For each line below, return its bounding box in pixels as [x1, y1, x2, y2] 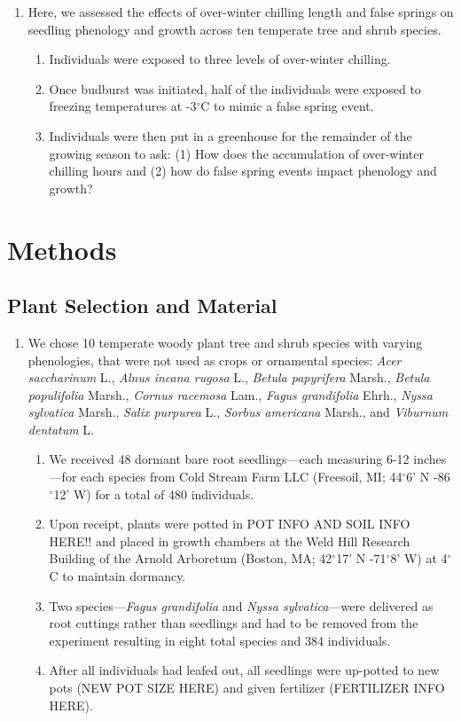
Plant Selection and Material [7, 292, 277, 319]
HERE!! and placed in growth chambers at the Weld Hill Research [49, 531, 410, 550]
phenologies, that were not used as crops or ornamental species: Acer [27, 350, 402, 369]
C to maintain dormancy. [49, 567, 186, 585]
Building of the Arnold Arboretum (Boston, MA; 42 [49, 549, 332, 568]
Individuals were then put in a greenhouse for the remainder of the [49, 126, 412, 145]
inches [413, 450, 447, 468]
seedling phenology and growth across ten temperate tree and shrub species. [27, 20, 441, 38]
